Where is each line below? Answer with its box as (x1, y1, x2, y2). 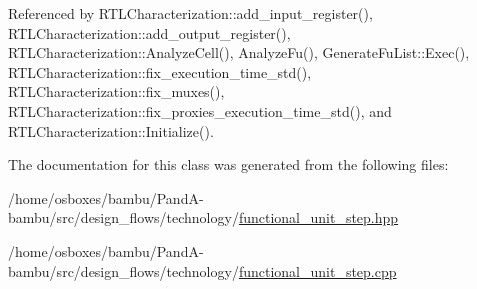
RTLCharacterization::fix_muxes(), (8, 81, 225, 102)
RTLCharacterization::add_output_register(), (8, 22, 291, 43)
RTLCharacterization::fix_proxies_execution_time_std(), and (8, 100, 392, 121)
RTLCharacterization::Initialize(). (8, 120, 214, 141)
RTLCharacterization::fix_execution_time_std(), (8, 61, 312, 82)
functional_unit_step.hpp (238, 207, 399, 228)
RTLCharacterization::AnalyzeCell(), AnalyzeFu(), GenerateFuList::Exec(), (8, 42, 470, 63)
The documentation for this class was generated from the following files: (8, 154, 449, 175)
